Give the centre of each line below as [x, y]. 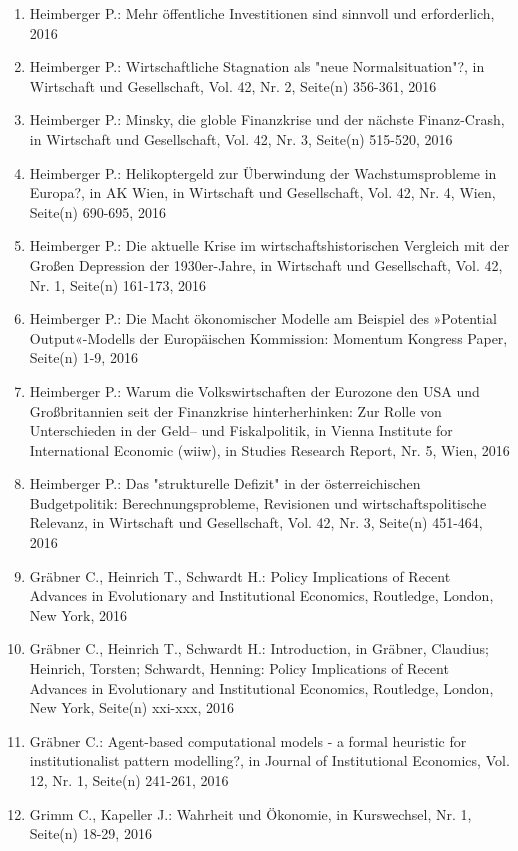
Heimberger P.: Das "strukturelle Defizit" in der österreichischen [225, 483]
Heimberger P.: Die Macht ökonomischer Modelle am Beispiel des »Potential [263, 318]
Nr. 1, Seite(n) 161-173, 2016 [118, 284]
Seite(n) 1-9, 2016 [83, 357]
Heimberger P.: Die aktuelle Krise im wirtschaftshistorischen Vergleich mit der [269, 245]
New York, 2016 [78, 614]
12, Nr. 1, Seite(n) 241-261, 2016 [129, 780]
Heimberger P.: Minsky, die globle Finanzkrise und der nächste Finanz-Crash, [267, 119]
